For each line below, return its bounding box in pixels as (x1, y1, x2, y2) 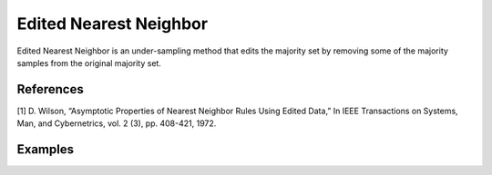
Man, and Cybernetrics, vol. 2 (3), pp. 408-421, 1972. (16, 118, 217, 129)
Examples (16, 141, 75, 158)
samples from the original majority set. (16, 57, 161, 68)
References (16, 82, 84, 97)
